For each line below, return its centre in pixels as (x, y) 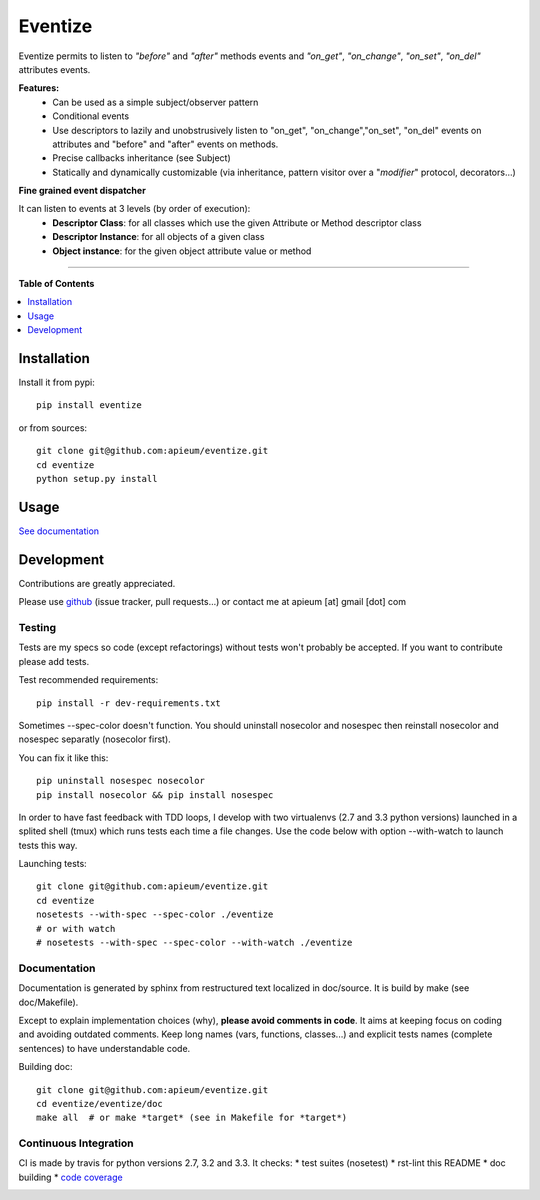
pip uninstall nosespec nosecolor (120, 781)
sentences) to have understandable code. (104, 1048)
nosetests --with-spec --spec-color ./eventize (155, 914)
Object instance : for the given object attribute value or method (182, 251)
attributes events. (54, 69)
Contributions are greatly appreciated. (97, 583)
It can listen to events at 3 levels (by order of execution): (134, 209)
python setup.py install (97, 479)
